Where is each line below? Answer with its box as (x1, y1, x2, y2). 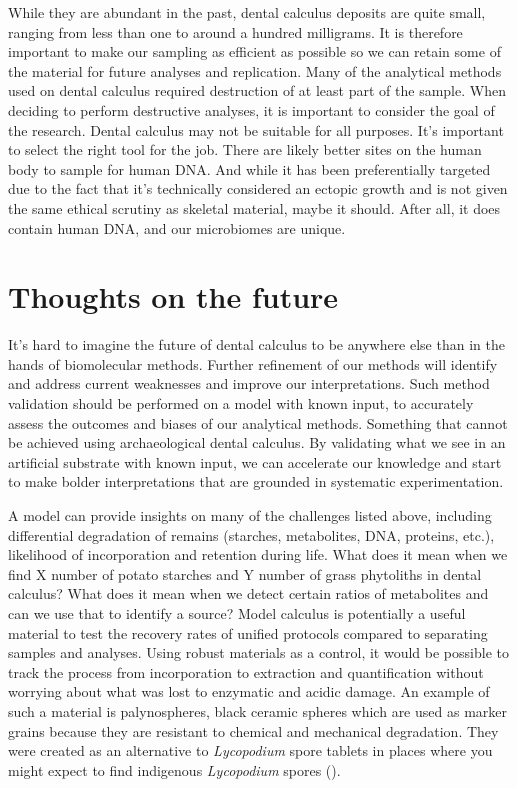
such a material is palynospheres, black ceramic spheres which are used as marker (8, 700, 507, 721)
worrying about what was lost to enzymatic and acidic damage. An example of (8, 681, 490, 702)
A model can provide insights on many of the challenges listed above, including (8, 505, 492, 525)
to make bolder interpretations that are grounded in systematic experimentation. (8, 471, 504, 492)
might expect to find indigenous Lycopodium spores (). (8, 759, 341, 780)
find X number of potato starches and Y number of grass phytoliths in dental (8, 563, 482, 584)
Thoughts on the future (8, 276, 339, 317)
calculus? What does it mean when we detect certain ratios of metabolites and (8, 583, 489, 604)
